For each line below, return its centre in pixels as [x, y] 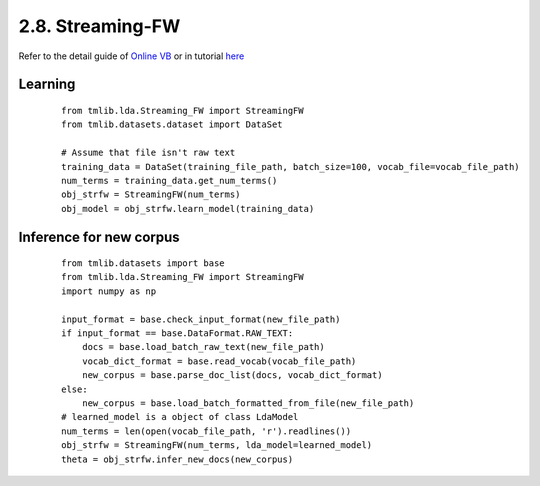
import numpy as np [109, 291]
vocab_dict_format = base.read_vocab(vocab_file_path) [219, 361]
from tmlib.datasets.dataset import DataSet [172, 124]
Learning [47, 84]
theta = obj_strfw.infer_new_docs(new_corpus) [177, 459]
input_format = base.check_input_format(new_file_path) [201, 319]
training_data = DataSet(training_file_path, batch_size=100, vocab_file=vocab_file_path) [290, 166]
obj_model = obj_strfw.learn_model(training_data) [188, 208]
